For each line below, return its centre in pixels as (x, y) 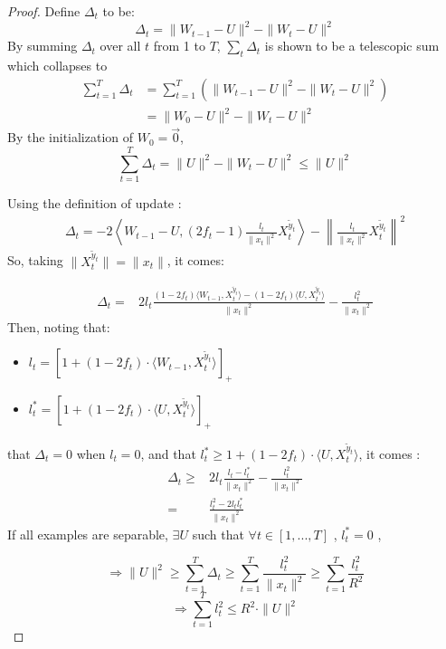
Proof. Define (44, 11)
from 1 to (179, 46)
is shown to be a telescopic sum (352, 46)
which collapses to (57, 65)
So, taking (35, 260)
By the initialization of (71, 137)
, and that (168, 454)
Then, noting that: (59, 326)
